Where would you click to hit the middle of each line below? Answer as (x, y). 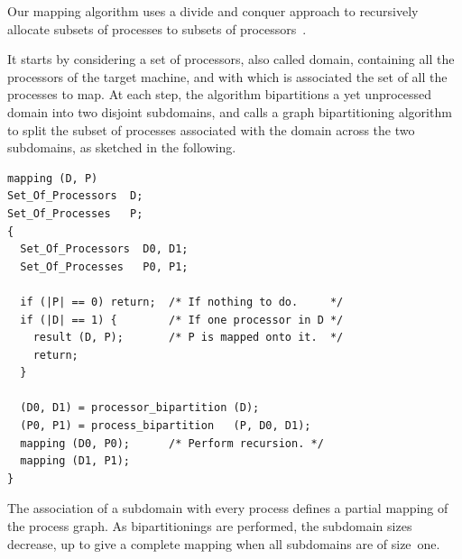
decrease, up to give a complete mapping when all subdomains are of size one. (224, 543)
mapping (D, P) (53, 178)
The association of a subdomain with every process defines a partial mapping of (228, 508)
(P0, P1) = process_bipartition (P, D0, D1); (166, 426)
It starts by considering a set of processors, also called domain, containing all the (231, 59)
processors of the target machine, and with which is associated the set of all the (227, 76)
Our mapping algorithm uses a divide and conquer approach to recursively (213, 11)
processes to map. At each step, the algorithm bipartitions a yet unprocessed (220, 94)
